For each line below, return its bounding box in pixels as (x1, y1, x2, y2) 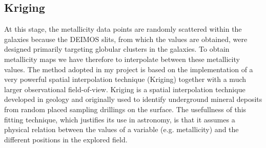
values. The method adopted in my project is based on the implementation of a (4, 64, 253, 74)
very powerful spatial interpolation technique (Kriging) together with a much (4, 74, 247, 84)
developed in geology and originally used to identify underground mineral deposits (4, 94, 262, 104)
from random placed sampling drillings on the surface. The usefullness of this (4, 103, 247, 114)
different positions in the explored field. (4, 134, 128, 144)
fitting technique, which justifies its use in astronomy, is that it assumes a (4, 114, 235, 124)
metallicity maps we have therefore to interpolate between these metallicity (4, 53, 240, 64)
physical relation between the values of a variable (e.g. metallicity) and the (4, 124, 239, 135)
